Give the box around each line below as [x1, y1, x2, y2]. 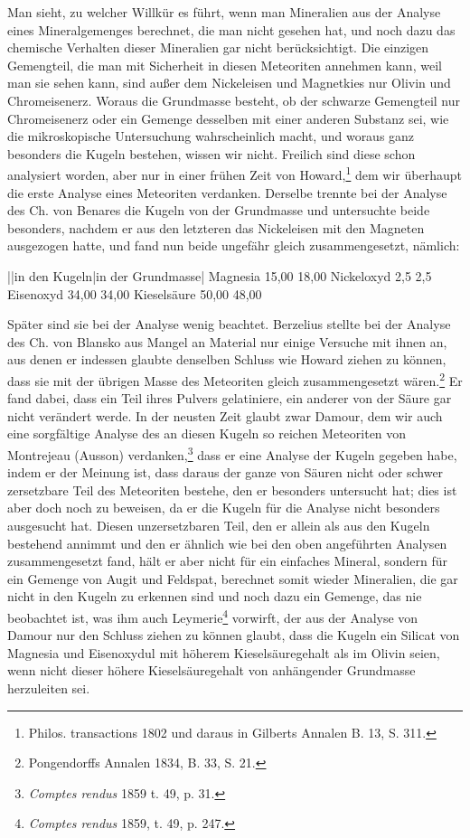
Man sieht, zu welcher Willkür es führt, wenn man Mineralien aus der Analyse [7, 3, 441, 21]
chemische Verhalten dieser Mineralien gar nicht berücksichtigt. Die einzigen [7, 38, 429, 57]
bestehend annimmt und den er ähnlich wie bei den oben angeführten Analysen [7, 533, 447, 552]
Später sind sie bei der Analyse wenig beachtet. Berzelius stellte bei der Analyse [7, 315, 451, 334]
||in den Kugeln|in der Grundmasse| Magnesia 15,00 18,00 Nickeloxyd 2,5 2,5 [7, 266, 432, 285]
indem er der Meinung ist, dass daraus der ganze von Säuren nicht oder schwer [7, 463, 444, 482]
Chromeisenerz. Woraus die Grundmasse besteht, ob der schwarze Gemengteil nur [7, 90, 461, 109]
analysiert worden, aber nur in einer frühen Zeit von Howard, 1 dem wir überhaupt [7, 163, 462, 184]
